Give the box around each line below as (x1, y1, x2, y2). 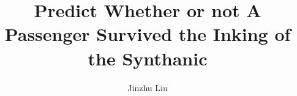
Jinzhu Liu (127, 81, 168, 94)
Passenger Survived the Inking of (4, 21, 291, 46)
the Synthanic (88, 45, 208, 70)
